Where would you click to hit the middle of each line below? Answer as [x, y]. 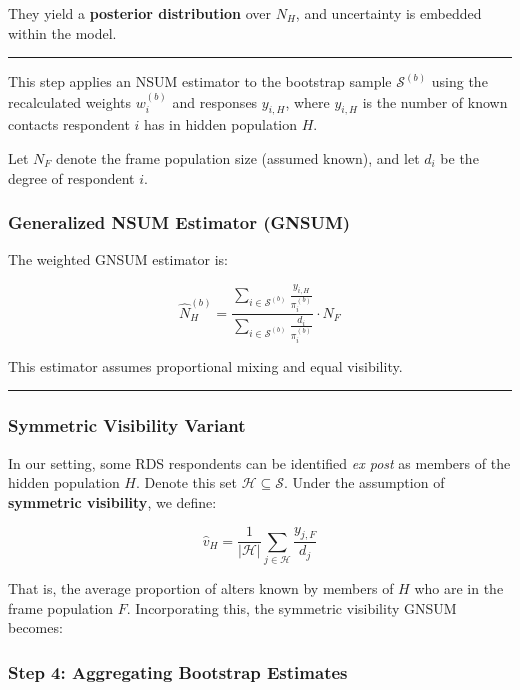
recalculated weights [69, 101]
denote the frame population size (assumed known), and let [238, 157]
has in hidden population [221, 124]
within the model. [62, 32]
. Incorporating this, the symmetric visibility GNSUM [291, 607]
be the [459, 157]
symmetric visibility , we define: [112, 501]
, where [307, 101]
